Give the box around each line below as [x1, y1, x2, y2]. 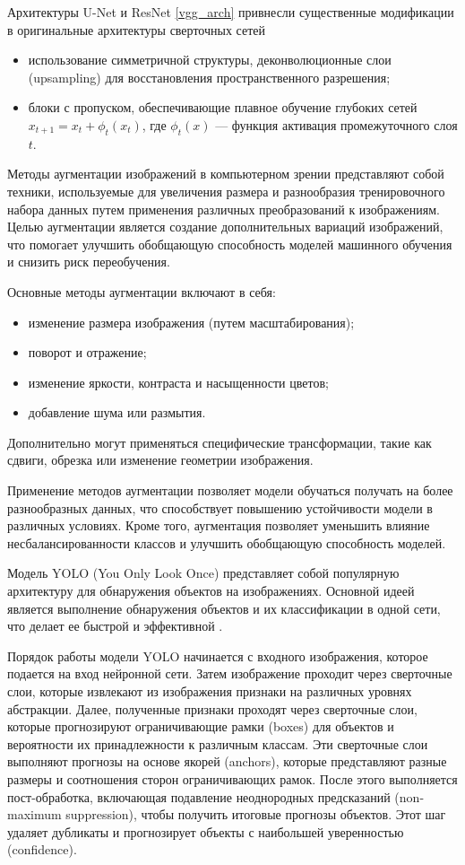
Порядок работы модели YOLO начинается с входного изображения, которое [7, 646, 428, 665]
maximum [7, 805, 62, 824]
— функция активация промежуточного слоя [215, 115, 458, 134]
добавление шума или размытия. [28, 403, 206, 422]
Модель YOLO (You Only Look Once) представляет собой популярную [7, 564, 400, 582]
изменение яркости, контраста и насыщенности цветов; [28, 372, 329, 391]
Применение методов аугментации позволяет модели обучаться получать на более [7, 481, 453, 500]
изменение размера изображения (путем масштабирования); [28, 312, 355, 331]
